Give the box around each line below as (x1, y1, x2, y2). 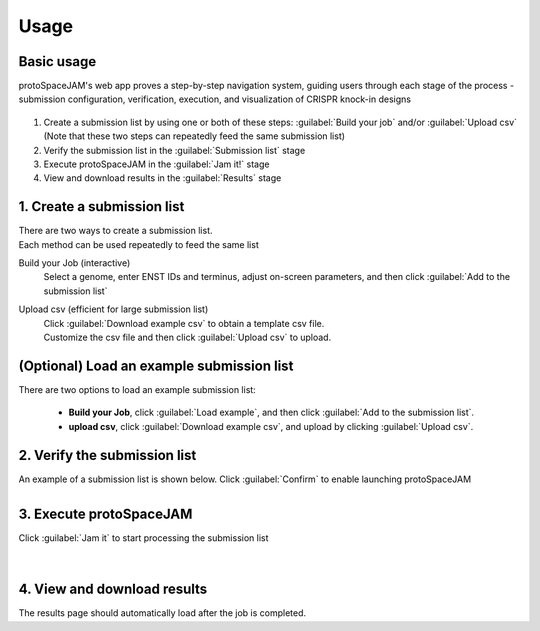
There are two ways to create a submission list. (18, 225, 214, 237)
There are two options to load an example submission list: (18, 383, 257, 395)
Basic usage (18, 53, 97, 70)
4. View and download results (18, 581, 208, 598)
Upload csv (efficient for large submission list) (18, 303, 209, 315)
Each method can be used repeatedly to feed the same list (18, 238, 259, 250)
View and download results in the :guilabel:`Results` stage (43, 172, 282, 184)
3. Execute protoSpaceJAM (18, 506, 193, 523)
